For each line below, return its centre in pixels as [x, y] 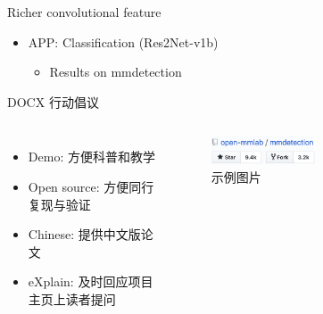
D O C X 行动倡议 [53, 101]
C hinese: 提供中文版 [84, 234]
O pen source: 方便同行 [91, 186]
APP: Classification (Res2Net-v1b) [123, 41]
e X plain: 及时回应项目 [91, 281]
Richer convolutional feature [84, 12]
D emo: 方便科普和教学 [91, 157]
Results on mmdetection [116, 72]
